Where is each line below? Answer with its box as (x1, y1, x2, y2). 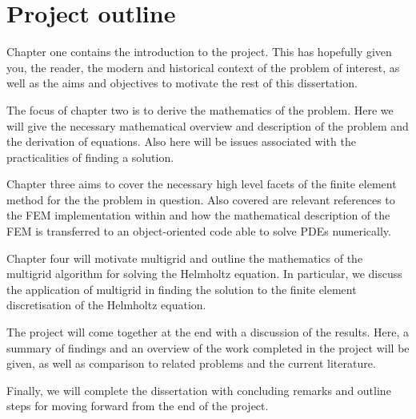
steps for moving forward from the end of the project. (6, 397, 269, 414)
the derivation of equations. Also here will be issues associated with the (6, 133, 356, 150)
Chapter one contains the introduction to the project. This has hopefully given (6, 43, 392, 60)
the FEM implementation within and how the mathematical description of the (6, 207, 390, 224)
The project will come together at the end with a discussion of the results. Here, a (6, 324, 409, 340)
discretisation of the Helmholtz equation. (6, 296, 206, 313)
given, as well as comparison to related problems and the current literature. (6, 355, 376, 372)
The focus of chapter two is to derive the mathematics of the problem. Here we (6, 101, 394, 118)
